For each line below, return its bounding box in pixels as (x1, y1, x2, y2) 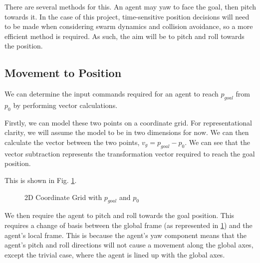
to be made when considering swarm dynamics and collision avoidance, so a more (4, 21, 253, 31)
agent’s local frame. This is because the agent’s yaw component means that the (4, 229, 247, 240)
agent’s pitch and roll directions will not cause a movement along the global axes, (4, 239, 254, 250)
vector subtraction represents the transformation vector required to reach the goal (4, 148, 255, 158)
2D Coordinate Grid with (24, 191, 102, 202)
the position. (4, 40, 43, 51)
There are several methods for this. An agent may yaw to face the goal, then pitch (4, 1, 256, 11)
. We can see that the (185, 136, 250, 147)
